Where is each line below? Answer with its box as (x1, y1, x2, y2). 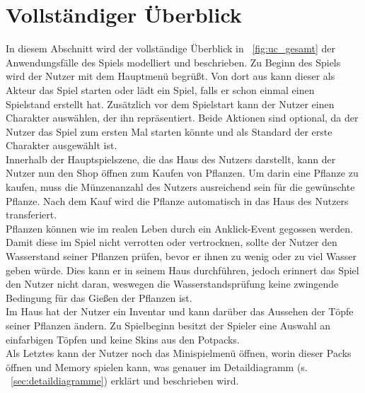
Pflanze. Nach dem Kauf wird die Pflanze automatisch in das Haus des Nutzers (6, 193, 349, 208)
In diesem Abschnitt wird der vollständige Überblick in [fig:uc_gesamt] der (6, 41, 335, 56)
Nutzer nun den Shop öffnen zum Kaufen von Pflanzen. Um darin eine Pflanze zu (6, 165, 359, 180)
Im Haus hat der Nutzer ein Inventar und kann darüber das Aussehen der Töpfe (6, 304, 354, 319)
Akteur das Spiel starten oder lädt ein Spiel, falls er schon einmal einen (6, 82, 315, 97)
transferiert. (6, 207, 57, 222)
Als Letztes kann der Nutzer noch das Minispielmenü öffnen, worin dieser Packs (6, 346, 352, 360)
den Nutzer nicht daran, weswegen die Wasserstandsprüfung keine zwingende (6, 276, 339, 291)
